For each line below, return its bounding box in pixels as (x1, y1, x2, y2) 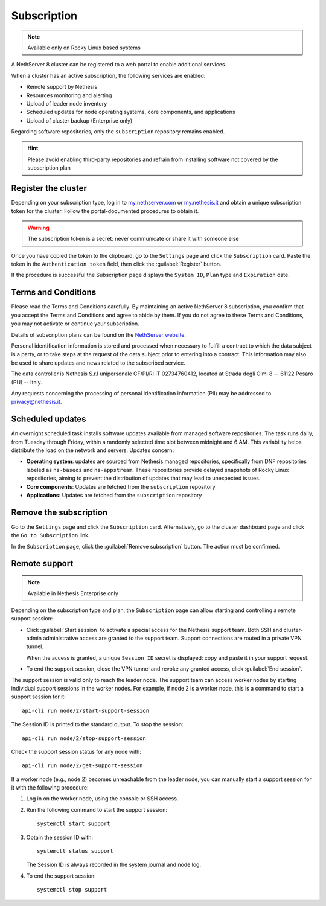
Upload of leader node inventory (26, 100, 107, 107)
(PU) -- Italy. (11, 378, 42, 386)
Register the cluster (11, 183, 88, 193)
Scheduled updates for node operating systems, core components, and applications (26, 109, 235, 116)
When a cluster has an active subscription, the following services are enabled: (11, 72, 206, 79)
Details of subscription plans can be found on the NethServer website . (11, 331, 187, 338)
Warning (27, 224, 50, 231)
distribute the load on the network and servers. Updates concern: (11, 447, 174, 454)
